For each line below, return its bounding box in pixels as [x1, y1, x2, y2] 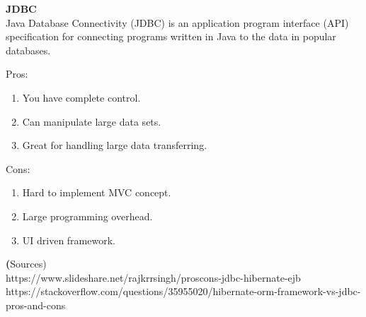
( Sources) [6, 256, 47, 271]
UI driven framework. [22, 232, 115, 247]
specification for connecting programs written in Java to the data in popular [6, 29, 336, 44]
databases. [6, 42, 51, 57]
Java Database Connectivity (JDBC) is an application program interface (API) [6, 15, 349, 30]
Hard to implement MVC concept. [22, 185, 171, 200]
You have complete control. [22, 90, 141, 104]
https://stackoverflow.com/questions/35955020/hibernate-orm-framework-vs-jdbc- [6, 284, 361, 299]
